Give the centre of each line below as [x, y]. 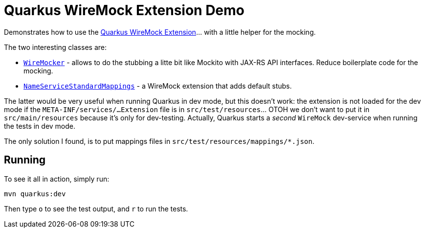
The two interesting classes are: [55, 47]
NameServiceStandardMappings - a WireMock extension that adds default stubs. [158, 86]
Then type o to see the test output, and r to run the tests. [96, 209]
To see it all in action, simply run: [57, 179]
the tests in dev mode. [40, 126]
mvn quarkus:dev [35, 194]
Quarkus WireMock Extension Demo [124, 10]
